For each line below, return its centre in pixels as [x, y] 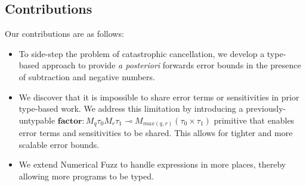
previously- [266, 108]
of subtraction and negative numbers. [87, 76]
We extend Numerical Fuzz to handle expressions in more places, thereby [152, 164]
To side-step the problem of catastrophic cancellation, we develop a [142, 53]
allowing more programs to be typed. [86, 176]
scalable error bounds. [59, 144]
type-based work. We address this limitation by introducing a [131, 108]
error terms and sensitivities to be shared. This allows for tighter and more [156, 133]
